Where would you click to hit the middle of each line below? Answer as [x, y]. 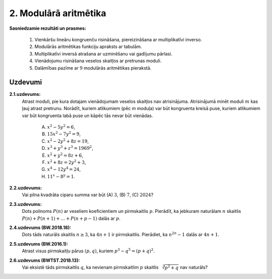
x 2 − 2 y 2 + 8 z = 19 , [68, 141]
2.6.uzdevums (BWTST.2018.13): [45, 260]
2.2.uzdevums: [26, 188]
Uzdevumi [26, 82]
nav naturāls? [194, 267]
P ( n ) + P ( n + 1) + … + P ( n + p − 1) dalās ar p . [71, 218]
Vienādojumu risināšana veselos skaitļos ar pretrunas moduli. [98, 61]
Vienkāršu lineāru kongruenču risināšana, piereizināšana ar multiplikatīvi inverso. [118, 39]
